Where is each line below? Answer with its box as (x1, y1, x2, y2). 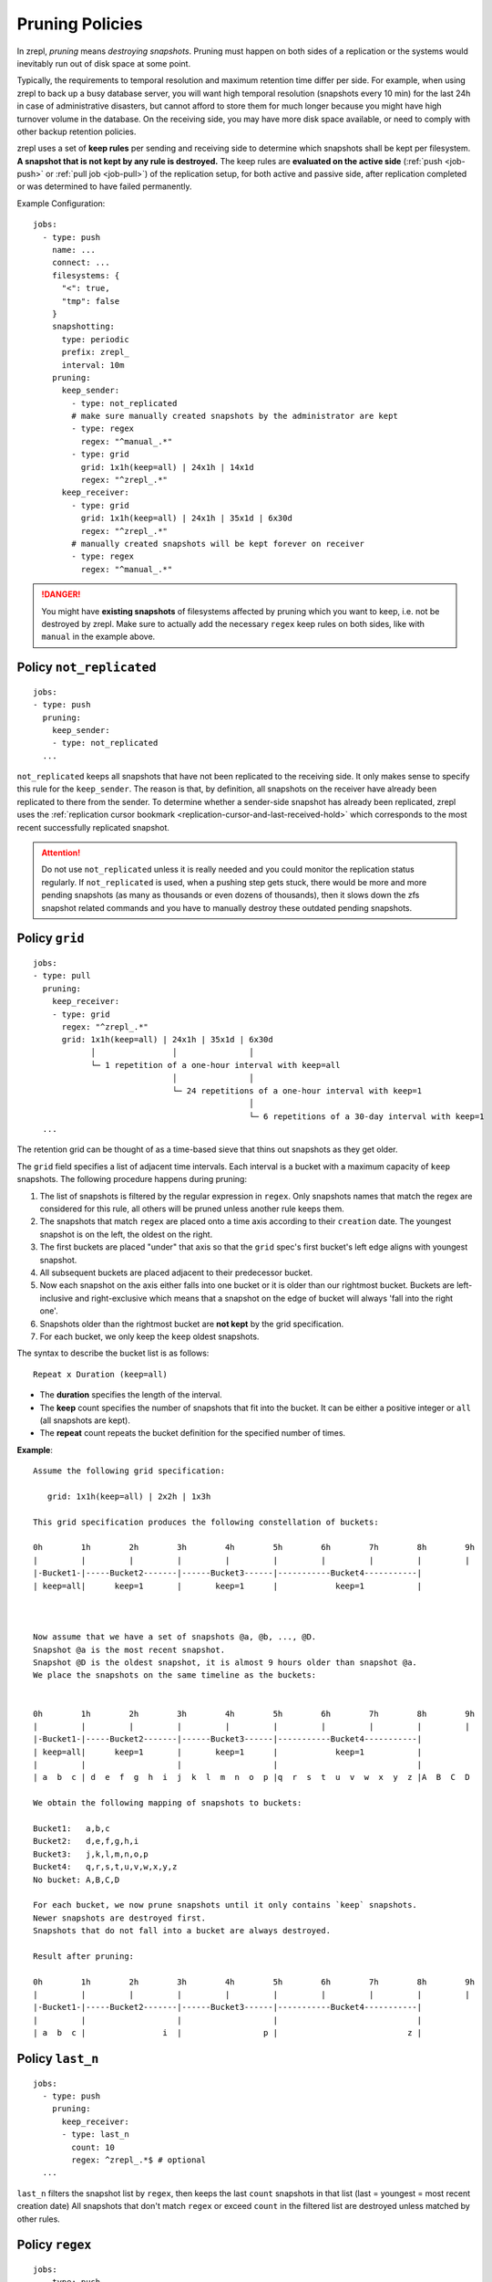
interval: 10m (61, 360, 125, 370)
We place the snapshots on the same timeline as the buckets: (33, 1670, 317, 1680)
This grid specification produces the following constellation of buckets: (33, 1516, 379, 1527)
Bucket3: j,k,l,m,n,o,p (33, 1848, 149, 1859)
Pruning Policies (16, 14, 143, 34)
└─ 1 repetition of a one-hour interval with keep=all (90, 1060, 341, 1071)
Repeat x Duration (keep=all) (33, 1369, 169, 1379)
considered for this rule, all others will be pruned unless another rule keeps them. (39, 1203, 345, 1214)
